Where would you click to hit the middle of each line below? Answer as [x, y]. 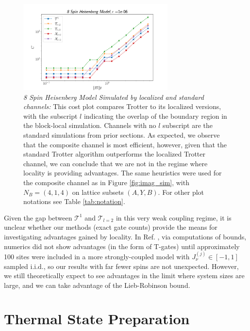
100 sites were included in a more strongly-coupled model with [97, 256]
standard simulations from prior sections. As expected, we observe [122, 135]
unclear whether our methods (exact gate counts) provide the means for [111, 227]
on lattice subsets [98, 192]
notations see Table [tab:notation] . [74, 201]
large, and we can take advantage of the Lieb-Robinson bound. [97, 285]
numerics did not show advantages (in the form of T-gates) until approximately [122, 246]
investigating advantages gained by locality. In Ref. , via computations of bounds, [125, 236]
